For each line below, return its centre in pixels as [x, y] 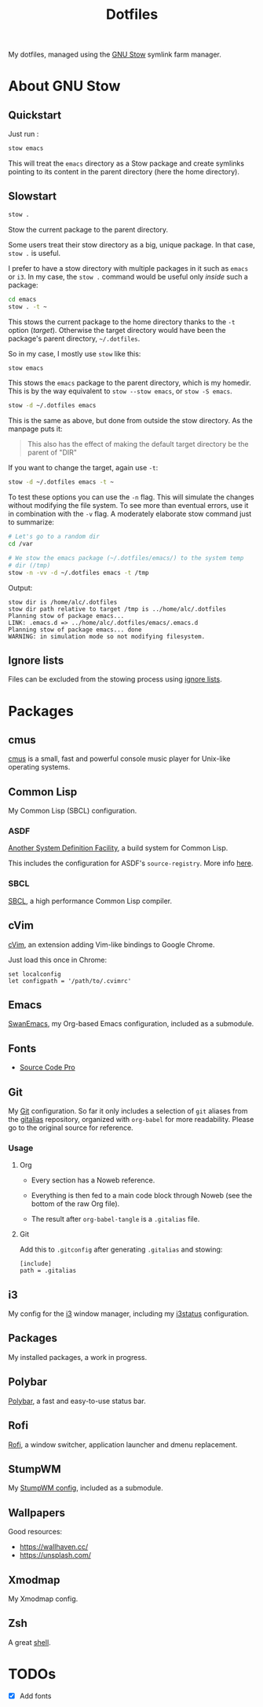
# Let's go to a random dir [54, 537]
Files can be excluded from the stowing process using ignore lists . [115, 679]
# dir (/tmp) [29, 565]
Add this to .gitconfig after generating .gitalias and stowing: [121, 1249]
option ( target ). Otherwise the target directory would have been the [117, 330]
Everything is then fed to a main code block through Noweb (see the [142, 1196]
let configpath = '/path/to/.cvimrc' [70, 981]
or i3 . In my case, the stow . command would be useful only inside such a [128, 276]
